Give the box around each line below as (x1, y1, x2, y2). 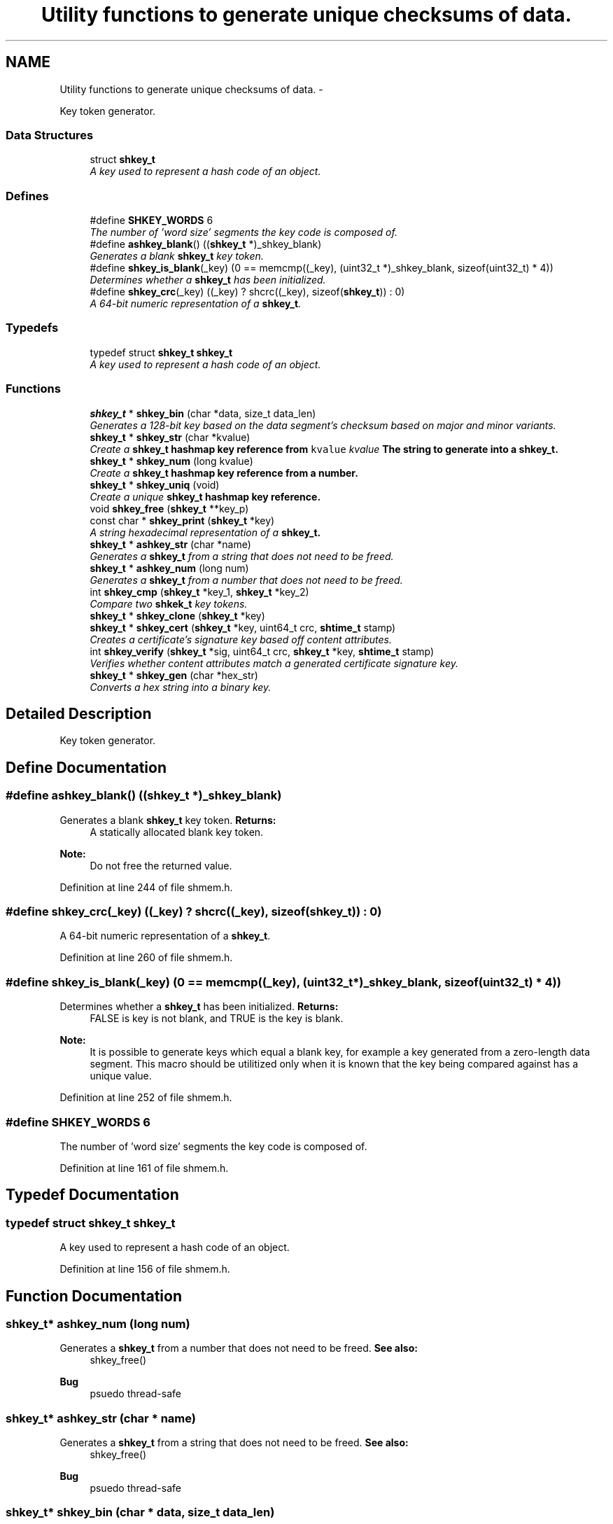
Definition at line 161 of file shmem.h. (59, 1161, 229, 1174)
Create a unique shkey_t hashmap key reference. (90, 490, 321, 503)
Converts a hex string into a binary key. (90, 680, 272, 693)
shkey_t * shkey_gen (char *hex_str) (90, 669, 258, 681)
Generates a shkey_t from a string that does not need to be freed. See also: (59, 1436, 409, 1449)
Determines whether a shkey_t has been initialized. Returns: (59, 1000, 339, 1013)
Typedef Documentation (6, 1186, 179, 1204)
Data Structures (6, 127, 94, 142)
